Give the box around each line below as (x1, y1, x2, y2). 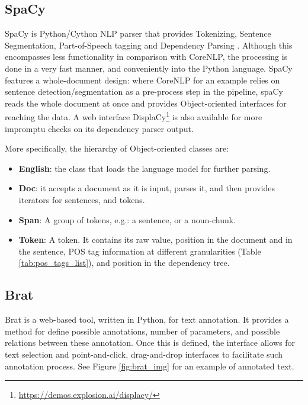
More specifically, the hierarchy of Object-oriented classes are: (5, 142, 229, 155)
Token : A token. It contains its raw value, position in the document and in (18, 233, 293, 246)
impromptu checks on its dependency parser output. (5, 122, 194, 134)
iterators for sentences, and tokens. (18, 193, 145, 205)
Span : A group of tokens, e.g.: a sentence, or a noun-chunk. (18, 213, 236, 226)
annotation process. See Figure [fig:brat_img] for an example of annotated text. (5, 359, 294, 372)
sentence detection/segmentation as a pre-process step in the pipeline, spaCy (5, 85, 283, 98)
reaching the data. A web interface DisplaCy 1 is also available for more (5, 109, 262, 123)
